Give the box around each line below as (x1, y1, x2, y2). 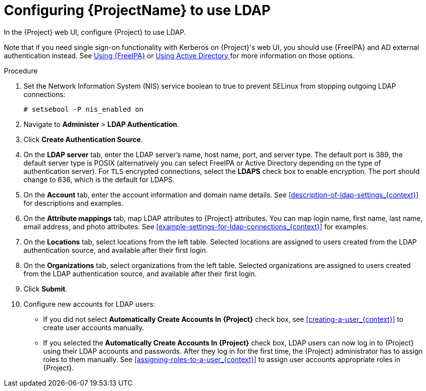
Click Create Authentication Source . (24, 135, 143, 144)
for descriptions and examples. (24, 198, 124, 207)
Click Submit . (24, 284, 68, 293)
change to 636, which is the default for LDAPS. (24, 175, 175, 184)
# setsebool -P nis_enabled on (24, 105, 144, 113)
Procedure (4, 66, 38, 75)
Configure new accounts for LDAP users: (24, 299, 155, 308)
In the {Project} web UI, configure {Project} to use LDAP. (4, 27, 186, 36)
